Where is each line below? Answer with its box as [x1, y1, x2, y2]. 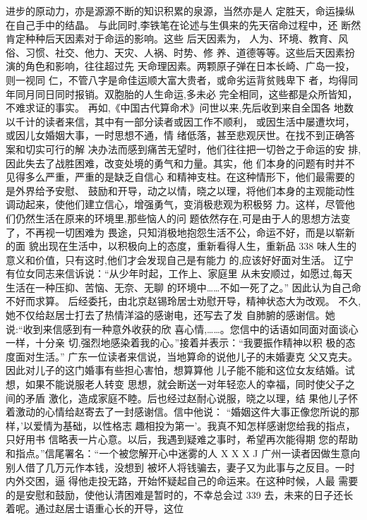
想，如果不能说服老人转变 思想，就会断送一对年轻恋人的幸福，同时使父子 [6, 377, 345, 392]
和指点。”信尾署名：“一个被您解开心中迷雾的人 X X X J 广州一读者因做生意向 [6, 446, 361, 460]
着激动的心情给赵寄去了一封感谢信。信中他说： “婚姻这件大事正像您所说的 [6, 404, 350, 419]
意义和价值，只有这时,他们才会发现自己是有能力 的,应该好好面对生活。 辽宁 [6, 252, 354, 267]
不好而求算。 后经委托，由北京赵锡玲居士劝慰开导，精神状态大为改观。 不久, [6, 294, 361, 308]
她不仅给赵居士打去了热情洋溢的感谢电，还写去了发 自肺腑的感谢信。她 [6, 308, 335, 322]
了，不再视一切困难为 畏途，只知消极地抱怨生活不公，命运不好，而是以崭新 [6, 224, 355, 239]
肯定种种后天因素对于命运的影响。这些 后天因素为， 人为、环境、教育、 [6, 31, 339, 46]
